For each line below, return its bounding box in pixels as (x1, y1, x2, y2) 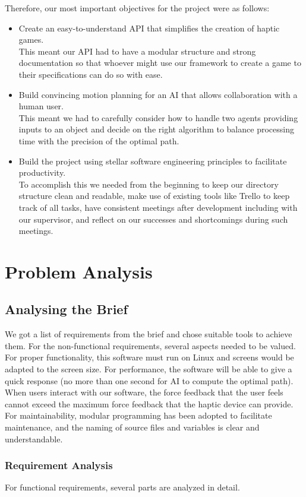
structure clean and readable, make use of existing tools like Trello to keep (18, 189, 290, 202)
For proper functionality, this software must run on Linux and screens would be (5, 351, 294, 363)
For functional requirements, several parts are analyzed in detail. (5, 481, 240, 493)
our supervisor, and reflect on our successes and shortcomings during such (18, 213, 288, 225)
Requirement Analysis (5, 458, 113, 473)
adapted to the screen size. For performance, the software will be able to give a (5, 363, 292, 375)
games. (18, 33, 44, 46)
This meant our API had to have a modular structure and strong (18, 45, 256, 57)
